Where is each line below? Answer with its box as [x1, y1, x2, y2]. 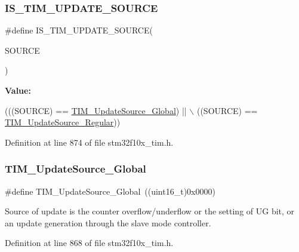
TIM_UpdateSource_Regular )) [5, 116, 121, 128]
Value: [5, 84, 31, 96]
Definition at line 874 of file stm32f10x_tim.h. [5, 136, 174, 148]
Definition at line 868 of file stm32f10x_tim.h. [5, 236, 174, 249]
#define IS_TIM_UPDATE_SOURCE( [5, 24, 153, 36]
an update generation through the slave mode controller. [5, 216, 211, 229]
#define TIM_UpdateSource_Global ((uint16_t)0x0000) [5, 185, 215, 197]
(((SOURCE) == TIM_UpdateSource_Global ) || [5, 104, 187, 116]
